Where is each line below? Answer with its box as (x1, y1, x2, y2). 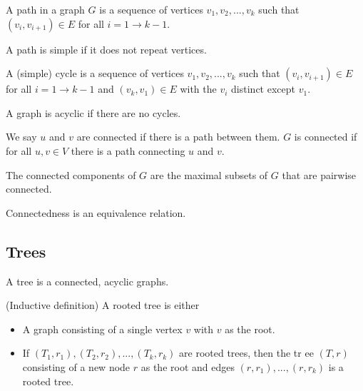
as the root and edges (140, 359, 235, 374)
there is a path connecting (71, 143, 185, 158)
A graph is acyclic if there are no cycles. (6, 105, 181, 120)
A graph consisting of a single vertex (22, 321, 183, 336)
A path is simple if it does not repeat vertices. (6, 41, 207, 56)
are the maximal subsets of (150, 167, 268, 182)
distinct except (231, 81, 295, 96)
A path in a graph (6, 2, 85, 16)
